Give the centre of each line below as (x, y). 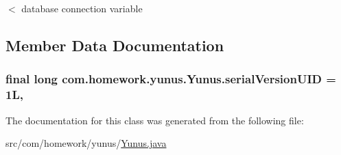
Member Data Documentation (115, 45)
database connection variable (82, 8)
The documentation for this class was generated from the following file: (155, 120)
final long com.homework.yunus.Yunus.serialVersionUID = (171, 79)
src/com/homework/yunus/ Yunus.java (86, 143)
